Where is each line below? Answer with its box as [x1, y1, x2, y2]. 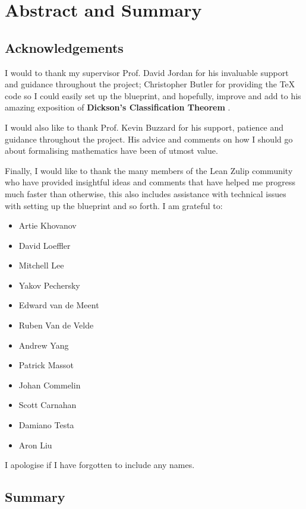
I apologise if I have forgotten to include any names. [5, 459, 195, 471]
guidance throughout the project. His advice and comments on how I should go [5, 132, 293, 145]
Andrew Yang [18, 339, 69, 351]
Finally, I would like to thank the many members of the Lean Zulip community [5, 164, 293, 176]
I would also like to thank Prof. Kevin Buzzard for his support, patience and [5, 121, 284, 133]
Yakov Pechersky [18, 279, 80, 291]
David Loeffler [18, 239, 71, 251]
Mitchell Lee [18, 259, 64, 271]
